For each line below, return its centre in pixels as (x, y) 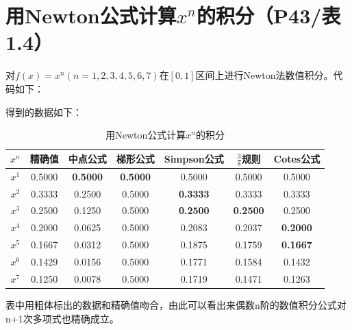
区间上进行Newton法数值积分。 (264, 75)
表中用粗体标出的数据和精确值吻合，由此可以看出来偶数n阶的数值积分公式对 (176, 304)
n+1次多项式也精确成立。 (62, 318)
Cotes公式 (297, 158)
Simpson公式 (194, 158)
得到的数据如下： (44, 111)
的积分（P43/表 (269, 15)
